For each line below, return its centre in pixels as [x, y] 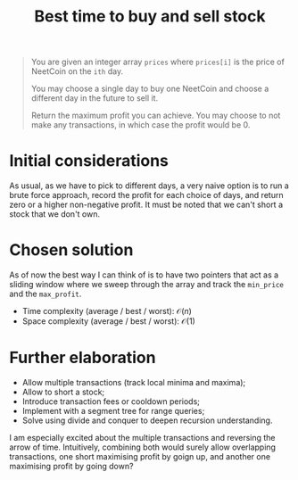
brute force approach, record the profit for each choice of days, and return [146, 195]
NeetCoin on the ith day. [77, 71]
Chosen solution [71, 250]
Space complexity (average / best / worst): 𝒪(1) [109, 321]
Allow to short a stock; [63, 392]
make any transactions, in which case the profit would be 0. [141, 125]
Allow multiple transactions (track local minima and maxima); [134, 382]
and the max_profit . [46, 294]
